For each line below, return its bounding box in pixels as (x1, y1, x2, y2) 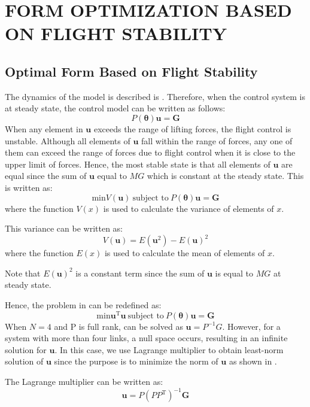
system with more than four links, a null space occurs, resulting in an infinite (5, 332, 288, 344)
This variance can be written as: (5, 222, 123, 235)
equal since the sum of (5, 169, 87, 182)
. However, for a (222, 320, 281, 332)
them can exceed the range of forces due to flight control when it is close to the (5, 146, 296, 159)
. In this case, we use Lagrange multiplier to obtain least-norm (54, 343, 284, 356)
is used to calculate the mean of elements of (104, 247, 265, 259)
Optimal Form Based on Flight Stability (5, 62, 258, 80)
